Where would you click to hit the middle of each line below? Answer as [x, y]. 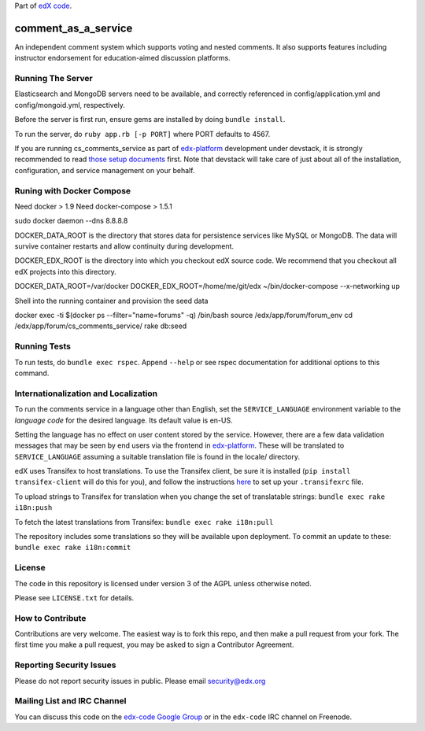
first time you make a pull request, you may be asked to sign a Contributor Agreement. [154, 644]
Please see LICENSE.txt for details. [74, 597]
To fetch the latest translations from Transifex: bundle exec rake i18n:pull [144, 522]
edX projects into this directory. [66, 271]
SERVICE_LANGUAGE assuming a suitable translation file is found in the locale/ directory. [157, 456]
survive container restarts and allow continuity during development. [124, 246]
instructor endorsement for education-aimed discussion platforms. [123, 58]
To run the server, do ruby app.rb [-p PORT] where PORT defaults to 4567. [142, 134]
